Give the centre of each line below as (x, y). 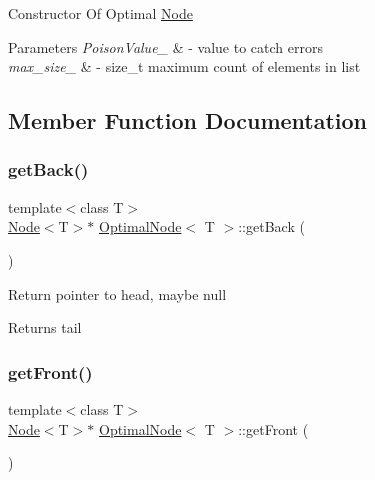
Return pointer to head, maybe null (117, 293)
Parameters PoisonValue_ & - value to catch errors (165, 46)
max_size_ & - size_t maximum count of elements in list (184, 66)
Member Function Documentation (188, 120)
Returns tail (45, 327)
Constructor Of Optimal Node (100, 13)
